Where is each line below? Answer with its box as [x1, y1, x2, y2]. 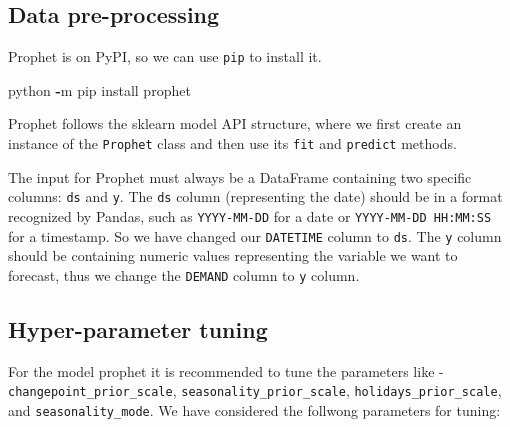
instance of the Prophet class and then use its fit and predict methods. [8, 133, 457, 154]
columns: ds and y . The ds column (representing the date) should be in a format [8, 186, 503, 207]
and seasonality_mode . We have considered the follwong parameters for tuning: [8, 399, 501, 420]
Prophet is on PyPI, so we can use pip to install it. [8, 46, 322, 67]
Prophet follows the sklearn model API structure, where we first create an [8, 113, 462, 134]
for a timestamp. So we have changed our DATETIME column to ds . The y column [8, 225, 502, 246]
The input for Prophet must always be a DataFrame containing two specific [8, 166, 472, 187]
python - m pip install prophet [8, 79, 191, 100]
